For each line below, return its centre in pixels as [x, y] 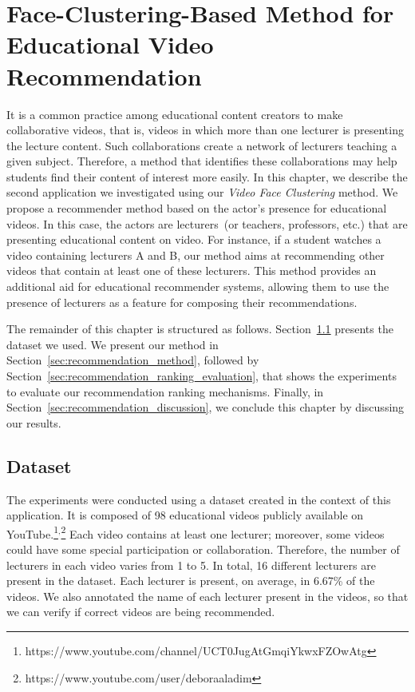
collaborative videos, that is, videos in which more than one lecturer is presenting [205, 130]
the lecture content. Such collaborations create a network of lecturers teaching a [202, 145]
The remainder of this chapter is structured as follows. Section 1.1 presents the [200, 329]
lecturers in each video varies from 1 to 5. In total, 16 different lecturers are [191, 565]
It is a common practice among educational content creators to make [175, 114]
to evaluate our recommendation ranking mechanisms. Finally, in [165, 391]
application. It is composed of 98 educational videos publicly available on [185, 515]
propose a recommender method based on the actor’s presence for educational [197, 208]
